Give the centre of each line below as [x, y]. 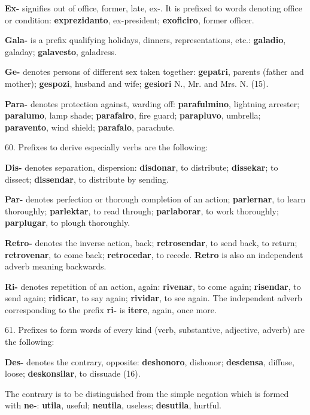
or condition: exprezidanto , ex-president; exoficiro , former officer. [130, 19]
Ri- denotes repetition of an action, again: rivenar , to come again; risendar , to [153, 286]
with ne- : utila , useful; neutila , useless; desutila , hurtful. [113, 405]
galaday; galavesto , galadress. [61, 51]
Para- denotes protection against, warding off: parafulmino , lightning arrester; [152, 103]
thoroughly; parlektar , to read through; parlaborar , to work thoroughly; [142, 210]
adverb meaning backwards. [56, 266]
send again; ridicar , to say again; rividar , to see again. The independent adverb [154, 298]
